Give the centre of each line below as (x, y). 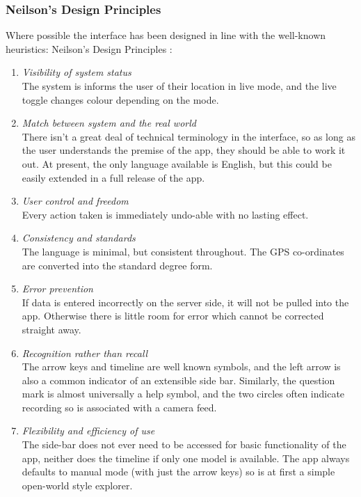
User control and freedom (75, 201)
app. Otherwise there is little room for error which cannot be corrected (173, 316)
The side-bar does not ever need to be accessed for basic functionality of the (184, 444)
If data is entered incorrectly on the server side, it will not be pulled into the (185, 302)
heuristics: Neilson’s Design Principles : (89, 48)
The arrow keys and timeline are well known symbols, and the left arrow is (181, 366)
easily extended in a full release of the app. (113, 177)
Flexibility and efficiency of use (88, 431)
